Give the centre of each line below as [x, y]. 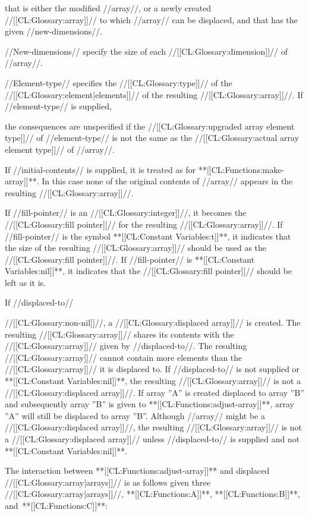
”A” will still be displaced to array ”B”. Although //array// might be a [135, 415]
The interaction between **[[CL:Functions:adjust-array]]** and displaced [137, 471]
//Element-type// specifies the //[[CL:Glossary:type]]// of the [119, 82]
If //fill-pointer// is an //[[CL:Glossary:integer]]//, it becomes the [126, 213]
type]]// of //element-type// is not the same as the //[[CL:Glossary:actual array [152, 138]
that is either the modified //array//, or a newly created [108, 8]
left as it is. [25, 282]
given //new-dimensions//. [54, 31]
